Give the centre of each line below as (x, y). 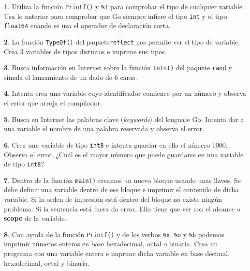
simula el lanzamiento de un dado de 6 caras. (71, 77)
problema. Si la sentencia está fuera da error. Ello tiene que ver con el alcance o (122, 208)
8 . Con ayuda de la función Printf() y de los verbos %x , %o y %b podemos (114, 234)
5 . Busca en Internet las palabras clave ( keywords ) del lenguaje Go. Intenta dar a (124, 119)
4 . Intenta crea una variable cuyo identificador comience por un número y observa (125, 93)
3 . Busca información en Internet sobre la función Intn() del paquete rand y (118, 68)
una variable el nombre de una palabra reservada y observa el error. (104, 128)
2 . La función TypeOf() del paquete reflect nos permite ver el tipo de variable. (122, 41)
